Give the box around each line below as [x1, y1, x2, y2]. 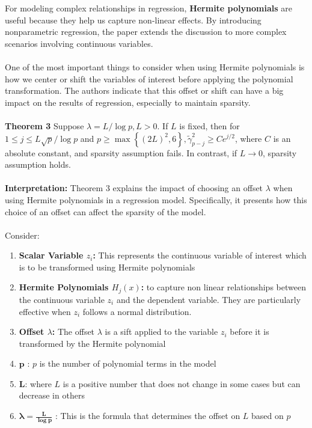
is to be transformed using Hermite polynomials [19, 260, 195, 273]
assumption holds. [5, 158, 71, 171]
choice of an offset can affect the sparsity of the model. [5, 205, 206, 218]
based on [251, 409, 284, 422]
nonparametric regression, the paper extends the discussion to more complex [5, 25, 287, 38]
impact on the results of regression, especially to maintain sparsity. [5, 96, 251, 108]
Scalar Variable [19, 249, 84, 261]
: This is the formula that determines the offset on [55, 409, 240, 422]
